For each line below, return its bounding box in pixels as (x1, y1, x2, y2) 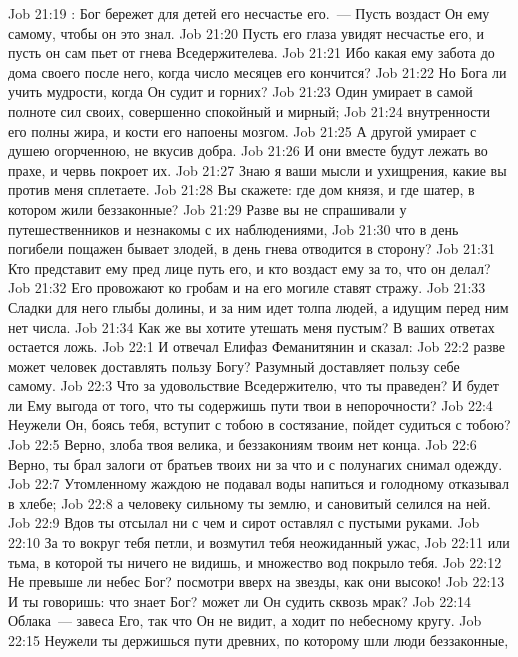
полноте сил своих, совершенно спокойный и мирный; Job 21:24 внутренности (8, 100, 491, 121)
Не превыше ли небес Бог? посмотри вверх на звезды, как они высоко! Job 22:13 (8, 571, 505, 592)
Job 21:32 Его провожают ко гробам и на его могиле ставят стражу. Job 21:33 (8, 277, 486, 298)
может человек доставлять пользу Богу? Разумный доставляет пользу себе (8, 355, 460, 376)
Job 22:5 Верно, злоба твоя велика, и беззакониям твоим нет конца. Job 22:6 (8, 434, 477, 455)
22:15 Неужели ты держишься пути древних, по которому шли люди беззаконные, (8, 630, 509, 650)
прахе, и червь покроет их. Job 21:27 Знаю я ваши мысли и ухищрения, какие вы (8, 159, 507, 180)
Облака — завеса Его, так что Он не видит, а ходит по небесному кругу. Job (8, 610, 482, 631)
